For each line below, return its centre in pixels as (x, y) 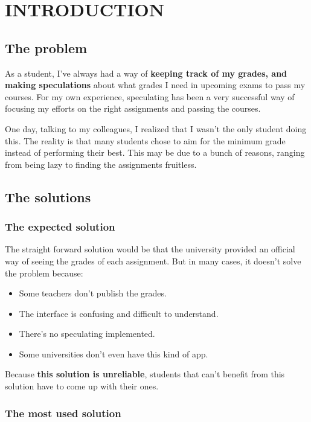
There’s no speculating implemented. (87, 334)
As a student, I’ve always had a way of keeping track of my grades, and (146, 73)
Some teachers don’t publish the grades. (93, 293)
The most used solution (63, 413)
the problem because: (44, 273)
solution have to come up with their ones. (82, 386)
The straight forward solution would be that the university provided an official (150, 249)
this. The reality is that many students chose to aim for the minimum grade (145, 140)
